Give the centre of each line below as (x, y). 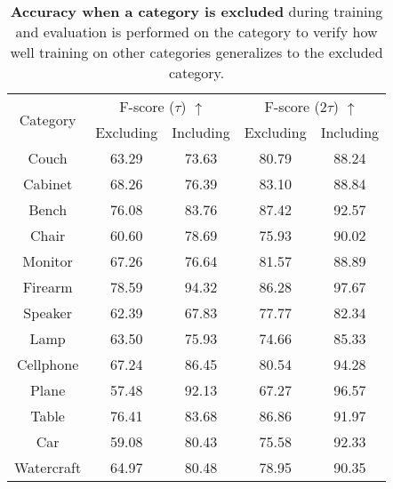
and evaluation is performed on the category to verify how (196, 32)
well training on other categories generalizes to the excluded (196, 52)
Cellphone (48, 364)
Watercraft (48, 467)
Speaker (48, 313)
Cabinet (48, 184)
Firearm (48, 287)
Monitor (48, 261)
